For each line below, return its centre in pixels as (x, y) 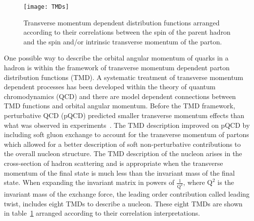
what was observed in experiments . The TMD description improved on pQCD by (127, 125)
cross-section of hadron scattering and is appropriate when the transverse (114, 163)
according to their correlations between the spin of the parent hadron (127, 32)
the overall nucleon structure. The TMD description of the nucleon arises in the (123, 153)
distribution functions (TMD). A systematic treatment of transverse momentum (124, 77)
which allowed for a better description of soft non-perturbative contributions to (122, 144)
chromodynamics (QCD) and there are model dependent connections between (120, 96)
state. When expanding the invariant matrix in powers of (89, 182)
